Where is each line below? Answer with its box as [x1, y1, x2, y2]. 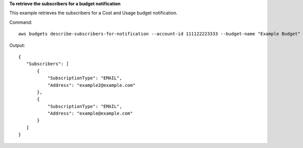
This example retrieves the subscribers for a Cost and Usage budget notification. [9, 10, 178, 16]
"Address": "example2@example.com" [47, 82, 136, 88]
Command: [9, 19, 32, 25]
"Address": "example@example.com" [47, 111, 133, 116]
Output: [9, 42, 25, 48]
